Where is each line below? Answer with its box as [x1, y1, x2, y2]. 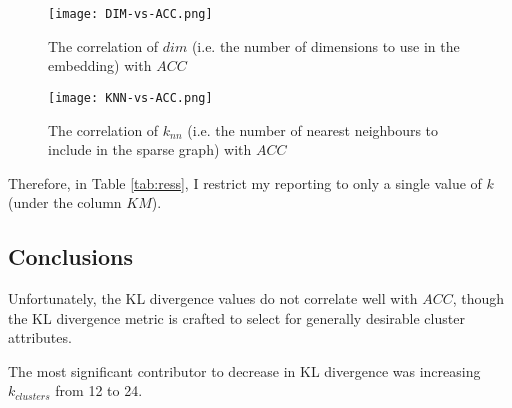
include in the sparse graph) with [48, 139, 252, 160]
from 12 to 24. [55, 380, 143, 401]
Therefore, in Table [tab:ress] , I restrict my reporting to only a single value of [8, 172, 482, 193]
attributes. [8, 327, 72, 348]
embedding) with [48, 55, 152, 76]
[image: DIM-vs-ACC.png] [48, 7, 213, 21]
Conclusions [8, 241, 134, 272]
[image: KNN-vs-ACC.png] [48, 90, 213, 105]
